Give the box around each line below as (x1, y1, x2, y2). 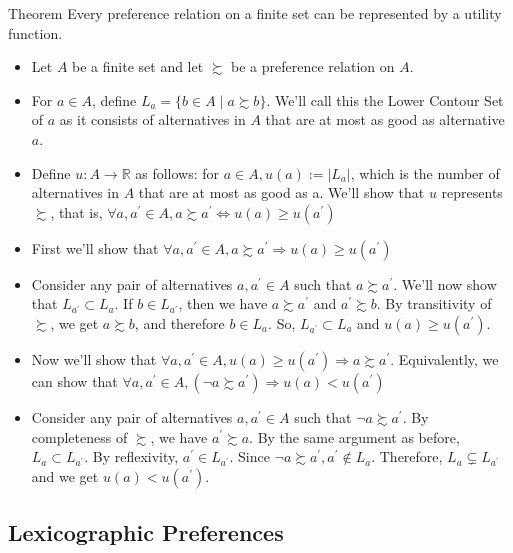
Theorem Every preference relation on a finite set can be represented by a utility (8, 3, 502, 23)
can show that (31, 370, 118, 391)
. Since (229, 446, 270, 467)
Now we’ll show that (31, 348, 157, 369)
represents (441, 182, 503, 203)
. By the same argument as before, (249, 426, 460, 447)
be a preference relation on (231, 56, 395, 77)
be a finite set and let (72, 56, 204, 77)
